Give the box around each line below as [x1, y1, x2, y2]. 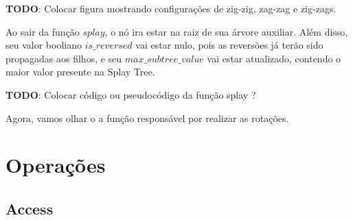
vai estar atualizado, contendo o [207, 51, 341, 65]
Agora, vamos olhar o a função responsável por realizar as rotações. [5, 110, 289, 125]
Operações [5, 151, 106, 179]
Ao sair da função [5, 24, 80, 38]
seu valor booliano [5, 38, 82, 52]
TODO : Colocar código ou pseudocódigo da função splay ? [5, 87, 256, 101]
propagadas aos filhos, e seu [5, 51, 122, 65]
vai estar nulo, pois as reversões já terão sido [135, 38, 323, 52]
